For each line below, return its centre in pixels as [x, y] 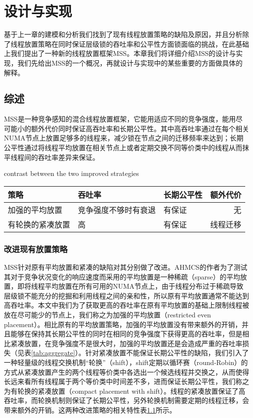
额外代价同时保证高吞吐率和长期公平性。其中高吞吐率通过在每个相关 [140, 128]
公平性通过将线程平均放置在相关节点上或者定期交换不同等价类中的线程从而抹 [126, 148]
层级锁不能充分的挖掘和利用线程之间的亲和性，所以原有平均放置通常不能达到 [126, 295]
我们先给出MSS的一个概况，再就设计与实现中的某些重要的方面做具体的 [130, 62]
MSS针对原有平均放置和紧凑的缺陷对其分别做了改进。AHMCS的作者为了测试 [126, 267]
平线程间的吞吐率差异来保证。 [52, 157]
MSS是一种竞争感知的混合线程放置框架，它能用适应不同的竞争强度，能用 [120, 119]
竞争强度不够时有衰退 [117, 209]
